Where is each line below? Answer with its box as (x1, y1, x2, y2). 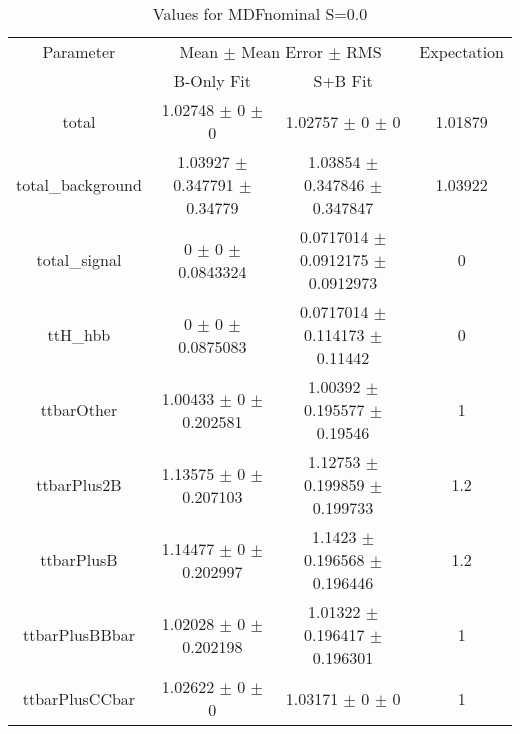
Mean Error (241, 40, 324, 63)
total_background (16, 173, 142, 196)
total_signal (36, 248, 122, 271)
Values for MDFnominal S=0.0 (152, 2, 368, 25)
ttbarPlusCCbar (22, 686, 136, 710)
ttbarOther (40, 398, 118, 421)
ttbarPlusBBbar (22, 623, 135, 646)
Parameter (42, 40, 116, 63)
